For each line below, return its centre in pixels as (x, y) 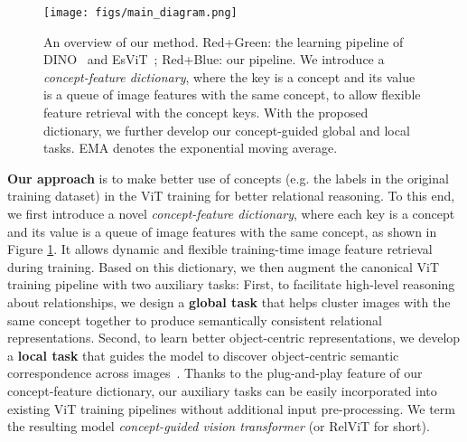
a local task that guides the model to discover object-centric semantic (203, 355)
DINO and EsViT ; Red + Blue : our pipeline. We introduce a (214, 59)
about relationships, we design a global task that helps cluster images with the (229, 301)
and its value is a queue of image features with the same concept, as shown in (222, 231)
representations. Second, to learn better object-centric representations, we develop (234, 338)
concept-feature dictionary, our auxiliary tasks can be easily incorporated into (222, 390)
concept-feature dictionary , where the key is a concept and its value (229, 76)
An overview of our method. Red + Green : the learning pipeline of (224, 41)
